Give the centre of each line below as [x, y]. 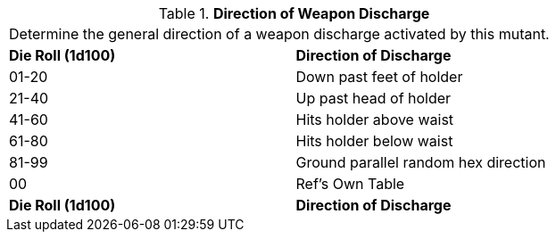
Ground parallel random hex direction [421, 162]
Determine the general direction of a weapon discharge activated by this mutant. [279, 34]
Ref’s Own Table [350, 184]
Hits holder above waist [375, 119]
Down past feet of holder [379, 77]
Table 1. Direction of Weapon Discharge [294, 13]
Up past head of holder [373, 98]
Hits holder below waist [374, 141]
